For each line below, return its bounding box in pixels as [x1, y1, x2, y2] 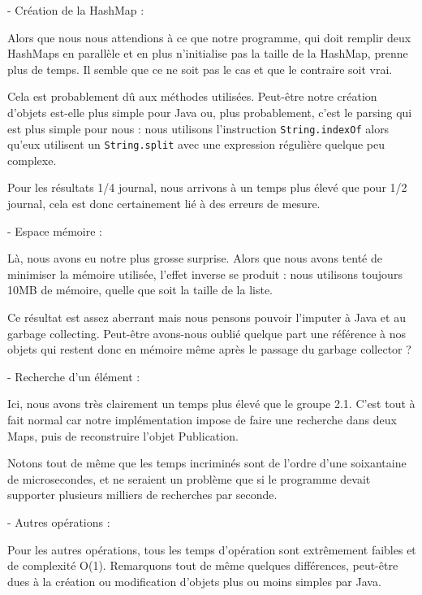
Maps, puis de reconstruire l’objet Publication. [7, 427, 239, 444]
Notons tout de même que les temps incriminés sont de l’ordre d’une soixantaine [7, 454, 407, 471]
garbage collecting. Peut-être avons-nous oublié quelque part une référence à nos [7, 324, 406, 341]
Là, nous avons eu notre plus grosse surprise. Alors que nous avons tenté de [7, 250, 382, 267]
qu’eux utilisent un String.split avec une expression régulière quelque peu [7, 136, 385, 153]
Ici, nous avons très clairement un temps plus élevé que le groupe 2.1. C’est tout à [7, 395, 416, 412]
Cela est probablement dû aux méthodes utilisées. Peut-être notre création [7, 88, 377, 105]
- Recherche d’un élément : [7, 367, 140, 384]
